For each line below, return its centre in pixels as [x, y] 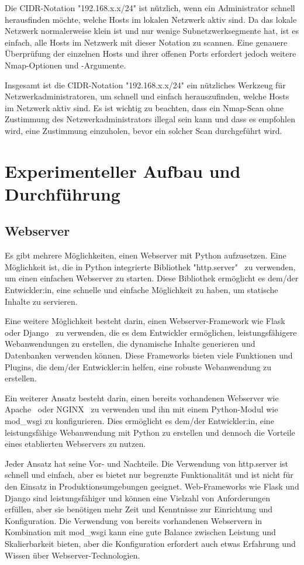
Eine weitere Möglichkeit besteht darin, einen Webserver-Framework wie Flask [145, 321]
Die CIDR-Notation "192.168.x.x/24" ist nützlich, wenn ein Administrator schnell [150, 8]
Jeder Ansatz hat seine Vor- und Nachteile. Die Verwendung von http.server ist [147, 463]
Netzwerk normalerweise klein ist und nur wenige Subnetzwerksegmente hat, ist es [152, 31]
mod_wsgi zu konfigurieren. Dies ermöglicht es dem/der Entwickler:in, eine [139, 421]
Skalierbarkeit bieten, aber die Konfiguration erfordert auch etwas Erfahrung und [150, 543]
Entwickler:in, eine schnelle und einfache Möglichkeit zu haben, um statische [141, 290]
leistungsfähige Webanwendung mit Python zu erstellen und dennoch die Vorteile [150, 432]
